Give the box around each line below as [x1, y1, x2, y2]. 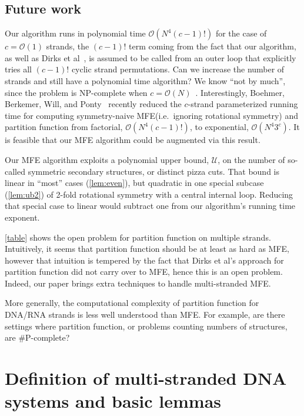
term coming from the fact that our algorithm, [129, 40, 296, 52]
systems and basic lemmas [5, 389, 222, 413]
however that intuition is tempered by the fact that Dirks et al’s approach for [5, 254, 284, 266]
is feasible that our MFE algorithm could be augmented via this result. [5, 134, 260, 146]
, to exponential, [189, 121, 249, 133]
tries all [5, 63, 32, 75]
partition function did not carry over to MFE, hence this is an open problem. [5, 265, 283, 278]
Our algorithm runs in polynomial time [5, 27, 146, 39]
